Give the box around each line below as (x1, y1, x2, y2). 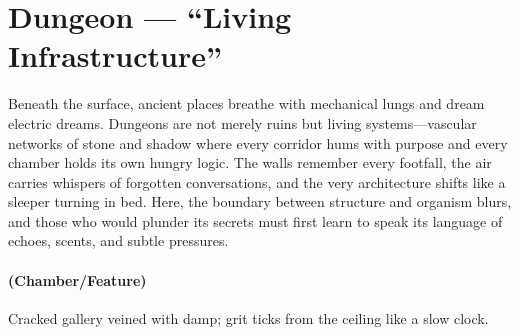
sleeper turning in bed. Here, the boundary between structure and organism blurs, (8, 191, 512, 212)
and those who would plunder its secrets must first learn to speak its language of (8, 210, 503, 231)
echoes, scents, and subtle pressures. (8, 230, 229, 251)
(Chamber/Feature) (8, 269, 147, 290)
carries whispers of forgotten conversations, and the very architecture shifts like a (8, 171, 506, 192)
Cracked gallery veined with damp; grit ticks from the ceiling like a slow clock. (8, 307, 489, 328)
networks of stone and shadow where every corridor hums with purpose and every (8, 132, 508, 153)
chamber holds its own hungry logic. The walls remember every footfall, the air (8, 152, 492, 173)
